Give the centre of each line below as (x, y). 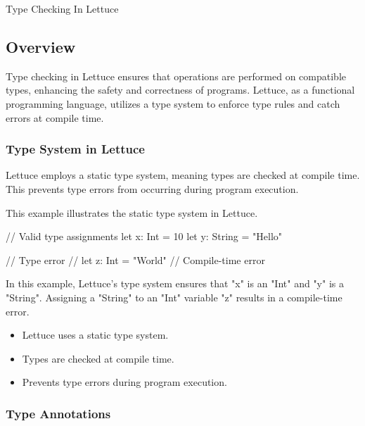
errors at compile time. (55, 117)
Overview (41, 46)
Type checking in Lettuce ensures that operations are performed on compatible (176, 76)
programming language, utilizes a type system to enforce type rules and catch (173, 103)
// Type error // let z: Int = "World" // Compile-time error (135, 259)
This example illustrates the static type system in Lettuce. (132, 212)
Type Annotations (58, 413)
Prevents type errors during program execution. (124, 382)
